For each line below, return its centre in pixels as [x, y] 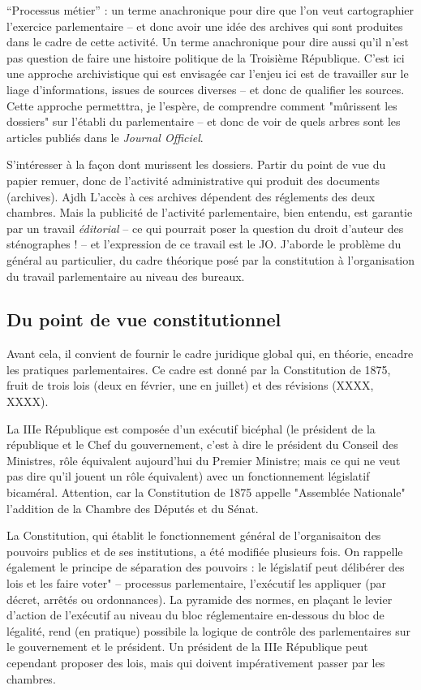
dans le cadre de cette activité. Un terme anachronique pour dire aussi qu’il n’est [208, 42]
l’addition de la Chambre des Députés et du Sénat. [133, 508]
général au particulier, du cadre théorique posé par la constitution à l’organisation [211, 259]
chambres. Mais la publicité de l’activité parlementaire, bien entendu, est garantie [210, 212]
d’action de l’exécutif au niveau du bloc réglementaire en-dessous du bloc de [195, 615]
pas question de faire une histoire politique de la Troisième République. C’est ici [206, 57]
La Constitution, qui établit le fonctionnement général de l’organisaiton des [194, 535]
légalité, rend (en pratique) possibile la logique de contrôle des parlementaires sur [209, 630]
